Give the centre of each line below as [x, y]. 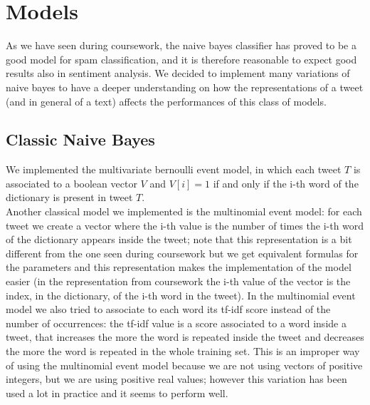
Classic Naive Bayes [80, 139]
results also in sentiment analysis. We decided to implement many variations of [178, 73]
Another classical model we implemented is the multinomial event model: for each [184, 211]
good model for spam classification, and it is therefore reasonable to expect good [181, 59]
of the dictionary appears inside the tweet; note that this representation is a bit [179, 239]
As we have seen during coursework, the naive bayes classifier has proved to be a [181, 45]
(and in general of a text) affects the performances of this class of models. [166, 101]
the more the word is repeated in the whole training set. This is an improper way [183, 351]
